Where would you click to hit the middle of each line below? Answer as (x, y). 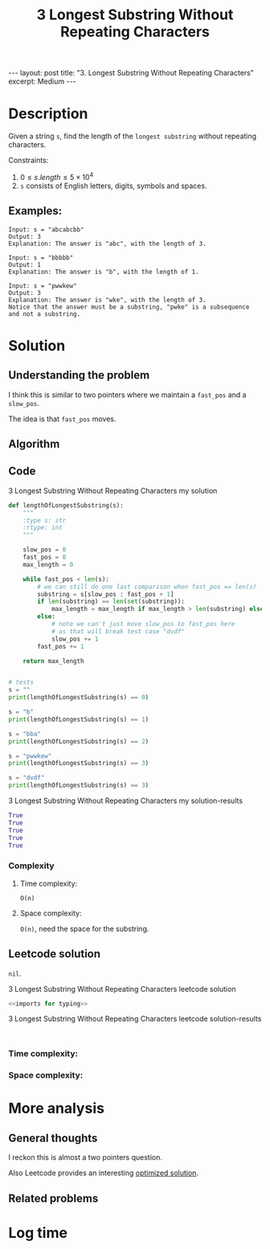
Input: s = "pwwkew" (43, 286)
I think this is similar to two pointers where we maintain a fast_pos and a (127, 395)
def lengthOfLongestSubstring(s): (66, 505)
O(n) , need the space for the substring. (84, 928)
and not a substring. (45, 314)
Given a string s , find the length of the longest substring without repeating (133, 136)
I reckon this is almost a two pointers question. (86, 1157)
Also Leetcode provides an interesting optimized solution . (104, 1173)
